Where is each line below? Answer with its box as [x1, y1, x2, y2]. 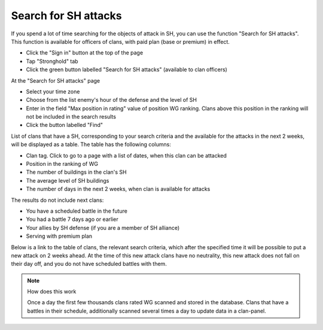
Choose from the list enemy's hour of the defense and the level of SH [26, 96, 197, 104]
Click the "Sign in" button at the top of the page [26, 49, 144, 56]
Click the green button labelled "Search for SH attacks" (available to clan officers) [26, 66, 227, 73]
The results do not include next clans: [11, 196, 104, 204]
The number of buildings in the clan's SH [26, 168, 127, 176]
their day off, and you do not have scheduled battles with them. [11, 261, 167, 268]
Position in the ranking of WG [26, 161, 99, 168]
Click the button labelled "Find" [26, 122, 103, 129]
